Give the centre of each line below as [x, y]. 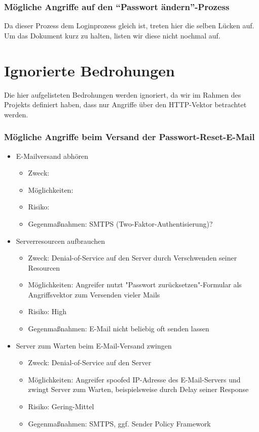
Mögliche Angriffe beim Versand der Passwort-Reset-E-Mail [129, 137]
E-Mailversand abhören [52, 156]
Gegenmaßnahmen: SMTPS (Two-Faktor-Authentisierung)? [120, 223]
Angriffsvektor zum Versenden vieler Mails [94, 294]
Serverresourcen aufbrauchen [61, 241]
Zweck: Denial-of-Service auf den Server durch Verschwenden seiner [133, 258]
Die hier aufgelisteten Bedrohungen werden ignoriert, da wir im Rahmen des [123, 94]
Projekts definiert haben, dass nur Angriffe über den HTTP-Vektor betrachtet [125, 104]
